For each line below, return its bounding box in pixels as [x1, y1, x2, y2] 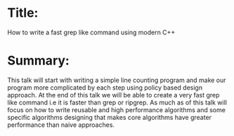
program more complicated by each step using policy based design [7, 83, 202, 92]
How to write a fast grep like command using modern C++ [7, 28, 176, 36]
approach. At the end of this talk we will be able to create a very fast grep [7, 90, 220, 99]
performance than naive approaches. [7, 121, 115, 129]
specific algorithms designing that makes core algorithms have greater [7, 113, 212, 121]
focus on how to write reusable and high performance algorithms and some [7, 105, 226, 114]
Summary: [7, 53, 70, 69]
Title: [7, 5, 39, 21]
